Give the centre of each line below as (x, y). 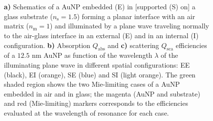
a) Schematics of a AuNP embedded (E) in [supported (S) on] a (100, 7)
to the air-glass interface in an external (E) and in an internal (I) (101, 35)
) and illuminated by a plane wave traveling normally (130, 26)
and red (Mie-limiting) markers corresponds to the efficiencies (96, 103)
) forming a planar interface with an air (136, 16)
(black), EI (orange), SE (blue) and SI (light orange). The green (100, 74)
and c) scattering (133, 45)
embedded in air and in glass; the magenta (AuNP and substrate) (102, 93)
